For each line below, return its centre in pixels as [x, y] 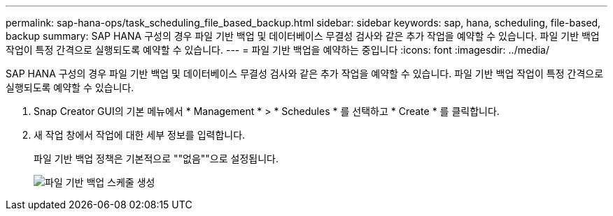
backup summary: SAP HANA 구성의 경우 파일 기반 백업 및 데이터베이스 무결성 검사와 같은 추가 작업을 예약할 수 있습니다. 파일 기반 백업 [303, 36]
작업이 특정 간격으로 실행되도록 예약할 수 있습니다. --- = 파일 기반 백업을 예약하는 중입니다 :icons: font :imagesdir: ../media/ [277, 50]
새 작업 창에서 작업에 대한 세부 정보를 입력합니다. [140, 135]
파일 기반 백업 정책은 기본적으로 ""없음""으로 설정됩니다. [156, 159]
